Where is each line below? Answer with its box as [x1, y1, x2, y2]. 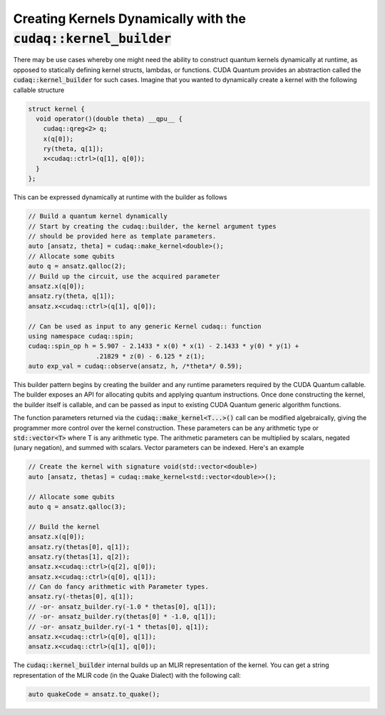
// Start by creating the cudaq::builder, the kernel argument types [28, 222, 277, 230]
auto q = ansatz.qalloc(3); [28, 502, 126, 511]
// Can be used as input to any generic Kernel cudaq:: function [28, 322, 262, 330]
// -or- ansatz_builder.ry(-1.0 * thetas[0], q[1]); [28, 602, 217, 611]
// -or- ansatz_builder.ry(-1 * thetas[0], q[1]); [28, 622, 210, 631]
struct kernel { [28, 104, 86, 113]
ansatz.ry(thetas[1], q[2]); [28, 552, 130, 561]
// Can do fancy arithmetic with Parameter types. [28, 583, 210, 591]
